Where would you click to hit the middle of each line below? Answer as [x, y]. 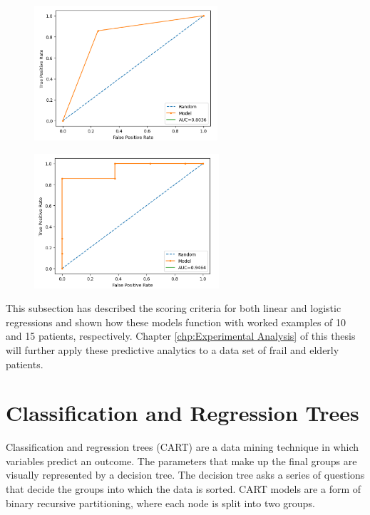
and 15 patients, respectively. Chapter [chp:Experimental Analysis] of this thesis [181, 336]
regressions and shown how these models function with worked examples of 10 [176, 322]
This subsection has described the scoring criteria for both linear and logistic [174, 308]
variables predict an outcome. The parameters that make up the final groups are [181, 461]
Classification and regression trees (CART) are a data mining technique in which [182, 447]
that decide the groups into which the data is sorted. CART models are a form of [184, 489]
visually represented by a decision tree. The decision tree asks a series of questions [185, 475]
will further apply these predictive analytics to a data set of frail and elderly [173, 349]
